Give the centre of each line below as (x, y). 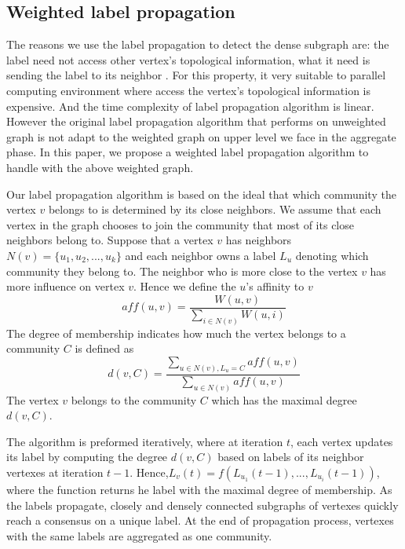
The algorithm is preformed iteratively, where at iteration (145, 441)
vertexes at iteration (55, 472)
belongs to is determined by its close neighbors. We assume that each (215, 209)
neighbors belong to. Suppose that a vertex (110, 240)
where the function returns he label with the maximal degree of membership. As (199, 489)
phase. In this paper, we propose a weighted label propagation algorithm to (188, 152)
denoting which (332, 255)
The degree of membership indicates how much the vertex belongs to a (176, 333)
